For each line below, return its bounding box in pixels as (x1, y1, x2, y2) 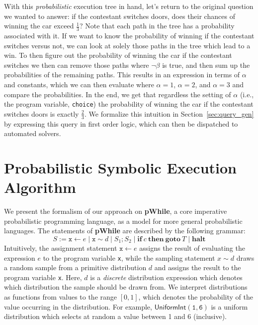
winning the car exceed (4, 20, 74, 31)
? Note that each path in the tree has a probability (80, 20, 235, 31)
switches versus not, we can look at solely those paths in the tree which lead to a (4, 40, 251, 50)
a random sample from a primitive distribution (4, 262, 147, 273)
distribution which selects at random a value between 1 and (4, 311, 185, 322)
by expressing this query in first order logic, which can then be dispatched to (4, 118, 238, 129)
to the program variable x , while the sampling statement (43, 252, 215, 263)
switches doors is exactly (4, 108, 79, 119)
